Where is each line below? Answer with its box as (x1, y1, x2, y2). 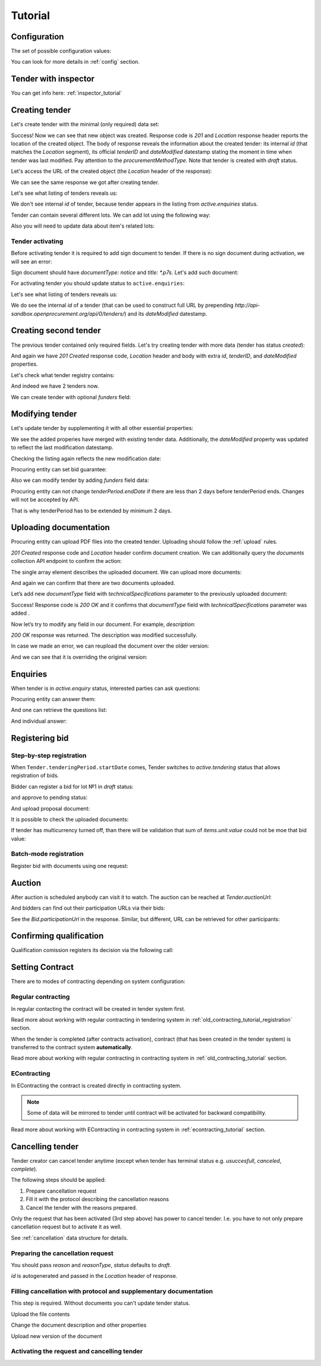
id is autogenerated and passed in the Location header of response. (11, 1272, 178, 1280)
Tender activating (11, 237, 64, 245)
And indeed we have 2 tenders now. (11, 382, 99, 390)
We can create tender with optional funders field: (11, 393, 131, 400)
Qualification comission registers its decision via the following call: (11, 947, 174, 954)
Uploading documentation (11, 522, 110, 533)
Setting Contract (11, 962, 74, 972)
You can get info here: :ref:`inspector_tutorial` (11, 89, 122, 97)
